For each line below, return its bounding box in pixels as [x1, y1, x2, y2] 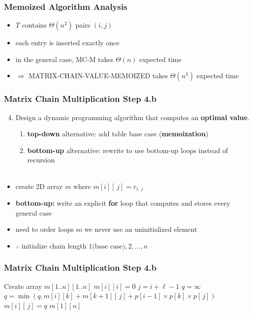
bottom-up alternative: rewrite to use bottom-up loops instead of [27, 145, 228, 155]
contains [22, 20, 47, 30]
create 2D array [15, 181, 63, 191]
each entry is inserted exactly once [15, 37, 120, 48]
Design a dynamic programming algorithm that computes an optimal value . [15, 112, 250, 122]
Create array [4, 281, 42, 291]
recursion [27, 155, 55, 165]
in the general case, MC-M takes [15, 54, 114, 64]
